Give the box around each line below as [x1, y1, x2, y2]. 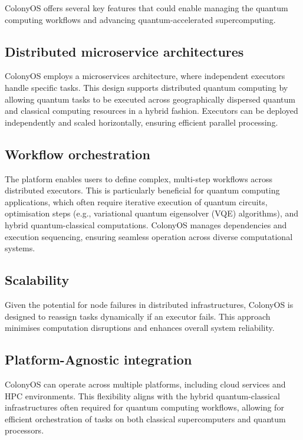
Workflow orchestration [5, 145, 150, 163]
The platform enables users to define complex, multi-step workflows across [5, 172, 273, 185]
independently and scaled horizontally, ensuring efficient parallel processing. [5, 116, 278, 128]
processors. [5, 424, 44, 436]
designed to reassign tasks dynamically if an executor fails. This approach [5, 310, 271, 322]
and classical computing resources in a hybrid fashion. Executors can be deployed [5, 104, 298, 117]
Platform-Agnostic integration [5, 350, 192, 369]
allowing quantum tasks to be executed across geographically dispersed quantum [5, 93, 295, 105]
